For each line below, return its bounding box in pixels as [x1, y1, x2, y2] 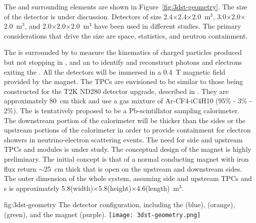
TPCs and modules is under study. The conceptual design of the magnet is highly [4, 144, 252, 154]
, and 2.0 [25, 21, 51, 31]
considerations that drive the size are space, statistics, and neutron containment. [4, 30, 248, 41]
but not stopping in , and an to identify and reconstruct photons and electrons [4, 56, 242, 67]
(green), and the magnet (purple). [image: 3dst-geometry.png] [4, 209, 201, 219]
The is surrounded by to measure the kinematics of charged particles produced [4, 47, 242, 57]
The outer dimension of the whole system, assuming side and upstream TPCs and [4, 173, 252, 183]
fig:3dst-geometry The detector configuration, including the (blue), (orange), [4, 199, 235, 210]
